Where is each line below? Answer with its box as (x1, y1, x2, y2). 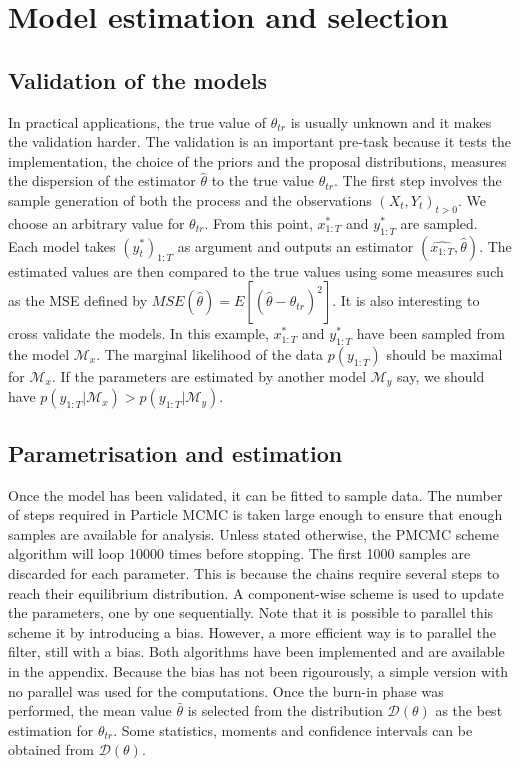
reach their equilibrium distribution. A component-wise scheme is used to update (8, 582, 504, 603)
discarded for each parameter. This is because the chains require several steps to (8, 562, 500, 583)
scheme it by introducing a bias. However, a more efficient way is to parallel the (8, 621, 496, 642)
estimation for (8, 719, 94, 740)
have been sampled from (356, 323, 505, 344)
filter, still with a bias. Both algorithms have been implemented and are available (8, 641, 505, 662)
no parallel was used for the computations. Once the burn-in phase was (8, 680, 444, 701)
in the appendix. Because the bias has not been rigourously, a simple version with (8, 660, 509, 681)
